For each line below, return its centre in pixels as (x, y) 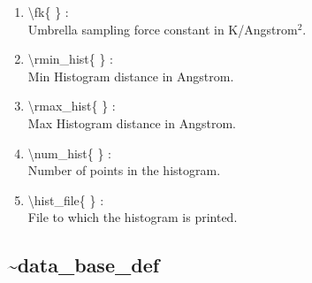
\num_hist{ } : (69, 153)
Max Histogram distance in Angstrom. (132, 122)
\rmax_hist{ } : (72, 106)
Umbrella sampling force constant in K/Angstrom (163, 29)
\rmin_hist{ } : (70, 59)
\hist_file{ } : (66, 199)
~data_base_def (84, 265)
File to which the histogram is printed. (133, 217)
